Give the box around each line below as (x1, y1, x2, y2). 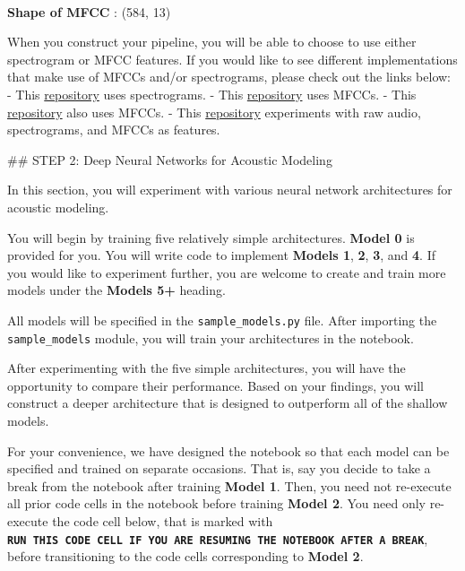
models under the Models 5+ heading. (7, 281, 226, 299)
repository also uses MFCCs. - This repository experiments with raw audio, (7, 102, 421, 121)
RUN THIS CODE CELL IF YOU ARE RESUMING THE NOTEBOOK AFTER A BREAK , (7, 529, 428, 548)
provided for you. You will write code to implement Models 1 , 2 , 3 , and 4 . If (7, 246, 435, 264)
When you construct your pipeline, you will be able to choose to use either (7, 32, 417, 51)
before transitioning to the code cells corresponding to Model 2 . (7, 547, 364, 566)
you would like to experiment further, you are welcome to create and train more (7, 263, 446, 281)
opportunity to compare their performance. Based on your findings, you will (7, 376, 424, 394)
